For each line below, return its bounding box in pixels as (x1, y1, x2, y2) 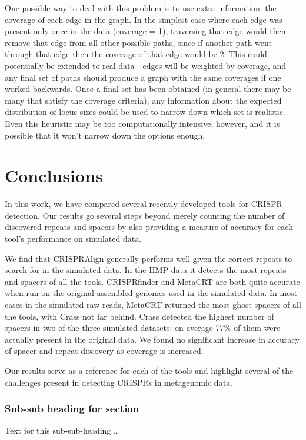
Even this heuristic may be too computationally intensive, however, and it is (5, 117, 280, 129)
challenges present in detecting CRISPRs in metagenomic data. (5, 376, 232, 388)
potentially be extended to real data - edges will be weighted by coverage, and (5, 59, 287, 71)
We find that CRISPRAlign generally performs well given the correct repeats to (5, 252, 292, 264)
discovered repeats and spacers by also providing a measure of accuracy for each (5, 221, 293, 233)
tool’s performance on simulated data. (5, 232, 142, 245)
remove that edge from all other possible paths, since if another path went (5, 36, 272, 48)
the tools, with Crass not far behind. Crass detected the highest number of (5, 310, 274, 322)
